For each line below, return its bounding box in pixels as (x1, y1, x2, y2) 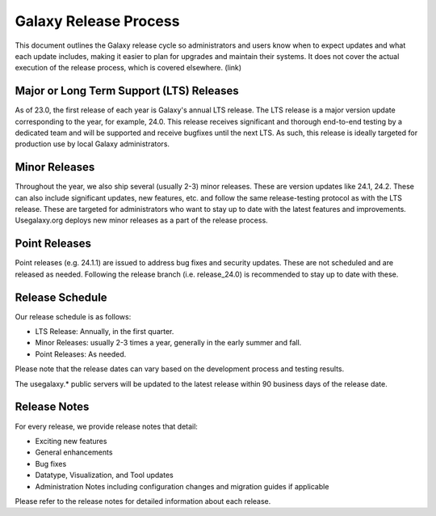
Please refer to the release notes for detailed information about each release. (15, 496, 271, 505)
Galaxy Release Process (15, 12, 180, 30)
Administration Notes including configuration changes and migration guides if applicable (35, 481, 329, 491)
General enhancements (35, 447, 113, 457)
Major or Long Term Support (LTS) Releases (15, 84, 239, 98)
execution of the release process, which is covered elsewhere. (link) (15, 63, 242, 73)
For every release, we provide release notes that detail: (15, 421, 198, 431)
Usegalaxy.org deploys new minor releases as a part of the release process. (15, 215, 268, 226)
